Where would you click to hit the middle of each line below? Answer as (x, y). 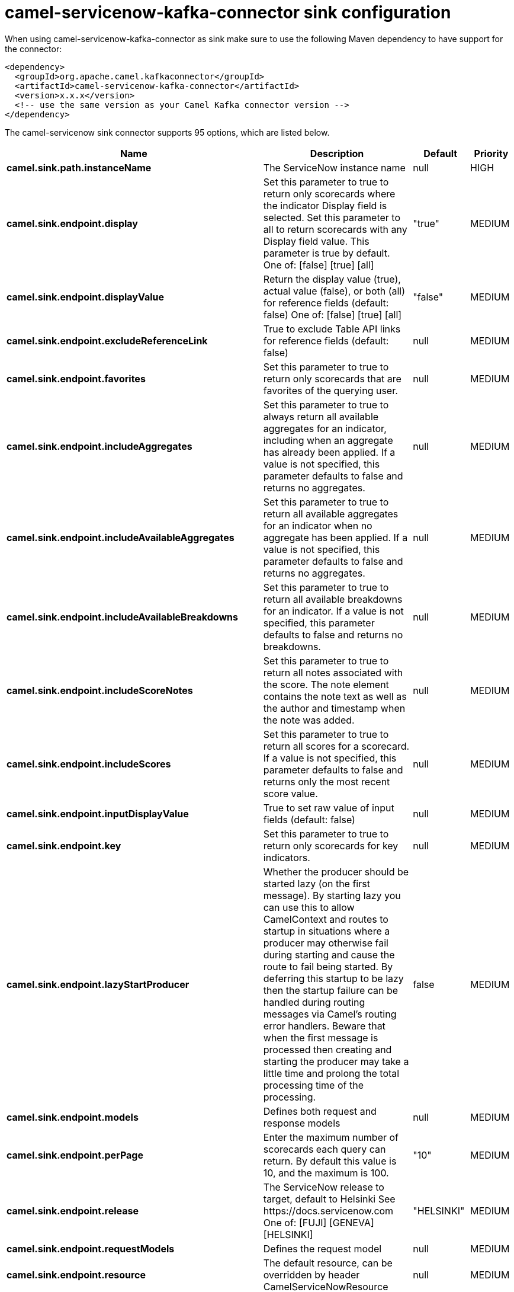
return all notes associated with (333, 672)
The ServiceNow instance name (334, 167)
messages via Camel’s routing (330, 1014)
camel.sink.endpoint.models (73, 1117)
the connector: (33, 49)
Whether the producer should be (336, 872)
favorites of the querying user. (330, 390)
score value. (290, 793)
